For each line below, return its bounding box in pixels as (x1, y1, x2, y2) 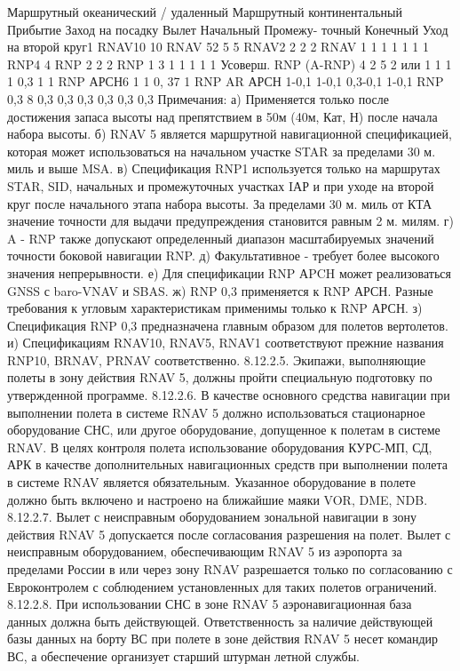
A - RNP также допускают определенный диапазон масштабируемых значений (7, 228, 434, 247)
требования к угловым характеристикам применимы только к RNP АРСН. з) (7, 299, 423, 317)
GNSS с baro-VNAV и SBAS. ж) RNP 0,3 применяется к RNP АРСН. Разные (7, 281, 433, 300)
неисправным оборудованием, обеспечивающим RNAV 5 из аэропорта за (7, 542, 402, 561)
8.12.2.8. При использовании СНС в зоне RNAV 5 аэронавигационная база (7, 595, 412, 613)
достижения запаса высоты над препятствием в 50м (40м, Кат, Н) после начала (7, 107, 438, 125)
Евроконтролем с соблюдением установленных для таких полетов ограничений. (7, 577, 438, 595)
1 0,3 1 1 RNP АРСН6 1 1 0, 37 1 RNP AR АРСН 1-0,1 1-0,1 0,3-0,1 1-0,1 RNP (7, 72, 444, 91)
